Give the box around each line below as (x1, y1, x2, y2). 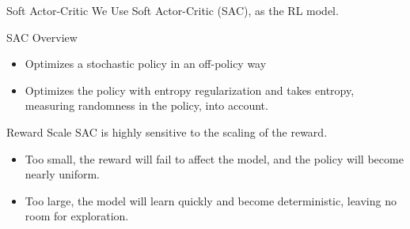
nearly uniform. (25, 166, 101, 182)
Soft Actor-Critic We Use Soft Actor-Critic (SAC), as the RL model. (6, 2, 339, 18)
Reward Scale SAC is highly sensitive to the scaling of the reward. (6, 123, 328, 140)
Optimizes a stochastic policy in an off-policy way (25, 55, 267, 72)
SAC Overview (6, 28, 78, 45)
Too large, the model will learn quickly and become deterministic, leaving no (25, 192, 397, 208)
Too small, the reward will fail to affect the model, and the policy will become (25, 150, 404, 167)
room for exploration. (25, 208, 129, 224)
